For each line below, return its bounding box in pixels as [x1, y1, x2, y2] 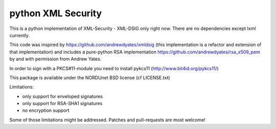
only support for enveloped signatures [22, 93, 103, 99]
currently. [9, 32, 30, 38]
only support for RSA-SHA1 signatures [22, 101, 103, 107]
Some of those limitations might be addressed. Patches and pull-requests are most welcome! [9, 117, 205, 123]
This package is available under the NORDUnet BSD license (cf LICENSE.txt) [9, 74, 171, 81]
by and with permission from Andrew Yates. [9, 56, 102, 62]
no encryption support [22, 107, 70, 114]
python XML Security [9, 8, 102, 19]
